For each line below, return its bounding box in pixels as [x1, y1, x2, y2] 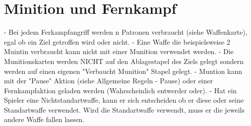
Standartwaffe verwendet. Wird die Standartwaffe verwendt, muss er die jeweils [4, 104, 245, 115]
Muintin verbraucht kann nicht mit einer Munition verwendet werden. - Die [4, 46, 234, 57]
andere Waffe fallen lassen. [4, 114, 84, 125]
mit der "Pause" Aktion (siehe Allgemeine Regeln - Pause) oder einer [4, 75, 213, 86]
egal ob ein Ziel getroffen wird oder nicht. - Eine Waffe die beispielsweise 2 [4, 36, 230, 47]
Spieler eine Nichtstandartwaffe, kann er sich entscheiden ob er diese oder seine [4, 95, 244, 105]
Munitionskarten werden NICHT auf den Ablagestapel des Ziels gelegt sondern [4, 56, 244, 66]
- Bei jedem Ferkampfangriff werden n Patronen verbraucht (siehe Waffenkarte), [4, 27, 248, 37]
